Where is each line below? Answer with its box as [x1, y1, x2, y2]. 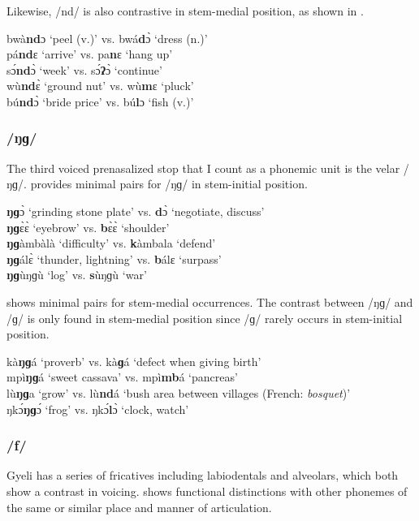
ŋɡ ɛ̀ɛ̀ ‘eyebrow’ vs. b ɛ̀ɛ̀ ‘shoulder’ [6, 218, 170, 235]
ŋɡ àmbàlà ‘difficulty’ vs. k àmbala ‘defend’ [6, 235, 216, 252]
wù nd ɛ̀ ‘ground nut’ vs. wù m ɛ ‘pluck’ [6, 77, 194, 94]
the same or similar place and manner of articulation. [6, 498, 272, 515]
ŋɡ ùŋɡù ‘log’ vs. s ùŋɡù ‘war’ [6, 266, 147, 283]
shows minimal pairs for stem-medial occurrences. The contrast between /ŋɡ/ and [6, 293, 413, 310]
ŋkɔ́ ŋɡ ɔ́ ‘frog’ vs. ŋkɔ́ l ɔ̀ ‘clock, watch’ [6, 400, 189, 417]
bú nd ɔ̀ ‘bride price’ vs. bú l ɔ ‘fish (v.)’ [6, 93, 194, 110]
